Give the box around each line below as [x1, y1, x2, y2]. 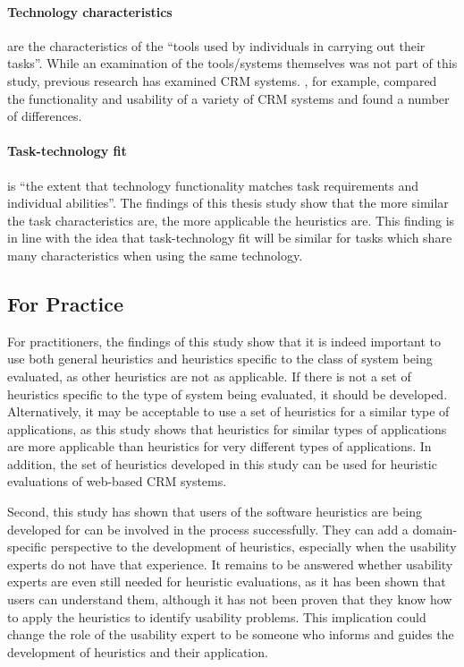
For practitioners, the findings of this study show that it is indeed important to [7, 331, 442, 350]
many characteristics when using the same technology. [7, 245, 303, 264]
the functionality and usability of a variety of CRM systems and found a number [7, 89, 450, 107]
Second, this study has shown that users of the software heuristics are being [7, 502, 423, 521]
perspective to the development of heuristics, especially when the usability [50, 537, 457, 556]
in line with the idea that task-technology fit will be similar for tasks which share [7, 228, 452, 247]
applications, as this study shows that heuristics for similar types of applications [7, 419, 447, 438]
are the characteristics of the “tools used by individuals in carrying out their [7, 36, 426, 55]
